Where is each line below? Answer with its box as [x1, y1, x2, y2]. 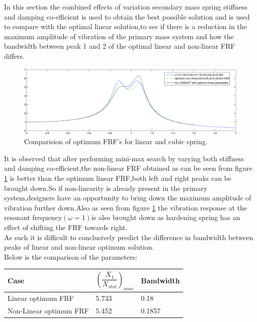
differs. [4, 50, 25, 61]
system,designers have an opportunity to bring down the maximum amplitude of [4, 192, 251, 203]
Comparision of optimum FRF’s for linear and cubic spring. [24, 136, 208, 147]
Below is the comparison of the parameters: [4, 251, 138, 262]
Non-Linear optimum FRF [8, 305, 89, 315]
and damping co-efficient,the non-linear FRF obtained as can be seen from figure [4, 163, 252, 173]
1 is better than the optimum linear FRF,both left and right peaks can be [4, 173, 231, 183]
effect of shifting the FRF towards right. [4, 222, 127, 232]
